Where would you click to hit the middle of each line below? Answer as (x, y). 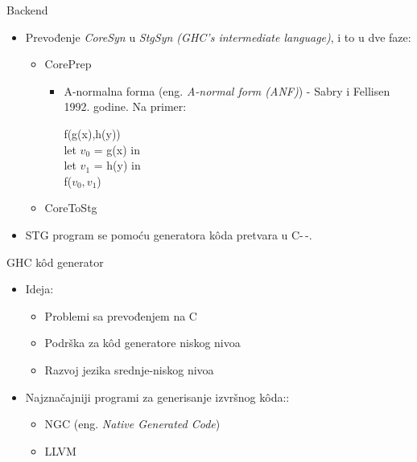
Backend (27, 10)
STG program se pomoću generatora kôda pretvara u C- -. (169, 234)
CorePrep (68, 64)
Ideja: (39, 289)
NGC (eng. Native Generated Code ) (132, 424)
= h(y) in (117, 165)
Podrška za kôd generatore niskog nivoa (142, 343)
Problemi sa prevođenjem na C (121, 315)
